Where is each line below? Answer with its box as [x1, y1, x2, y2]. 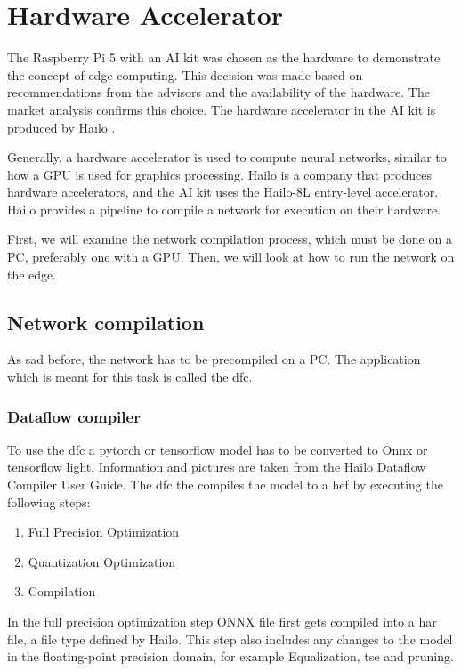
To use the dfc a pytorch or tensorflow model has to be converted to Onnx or [7, 440, 428, 458]
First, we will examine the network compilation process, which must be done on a [7, 230, 452, 248]
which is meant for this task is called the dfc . [7, 368, 253, 386]
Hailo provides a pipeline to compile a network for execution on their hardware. [7, 199, 441, 218]
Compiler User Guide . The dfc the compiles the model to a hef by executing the [7, 475, 443, 494]
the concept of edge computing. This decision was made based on [7, 65, 363, 84]
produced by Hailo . [7, 117, 116, 136]
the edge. [7, 264, 57, 283]
